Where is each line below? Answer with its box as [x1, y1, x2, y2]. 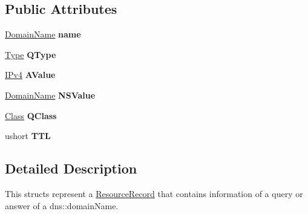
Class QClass [5, 109, 57, 122]
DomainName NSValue [5, 88, 96, 101]
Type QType [5, 48, 56, 60]
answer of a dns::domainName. [5, 199, 119, 212]
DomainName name [5, 28, 81, 41]
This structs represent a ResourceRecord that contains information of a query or [5, 187, 303, 199]
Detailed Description [5, 159, 137, 178]
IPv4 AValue [5, 68, 56, 81]
